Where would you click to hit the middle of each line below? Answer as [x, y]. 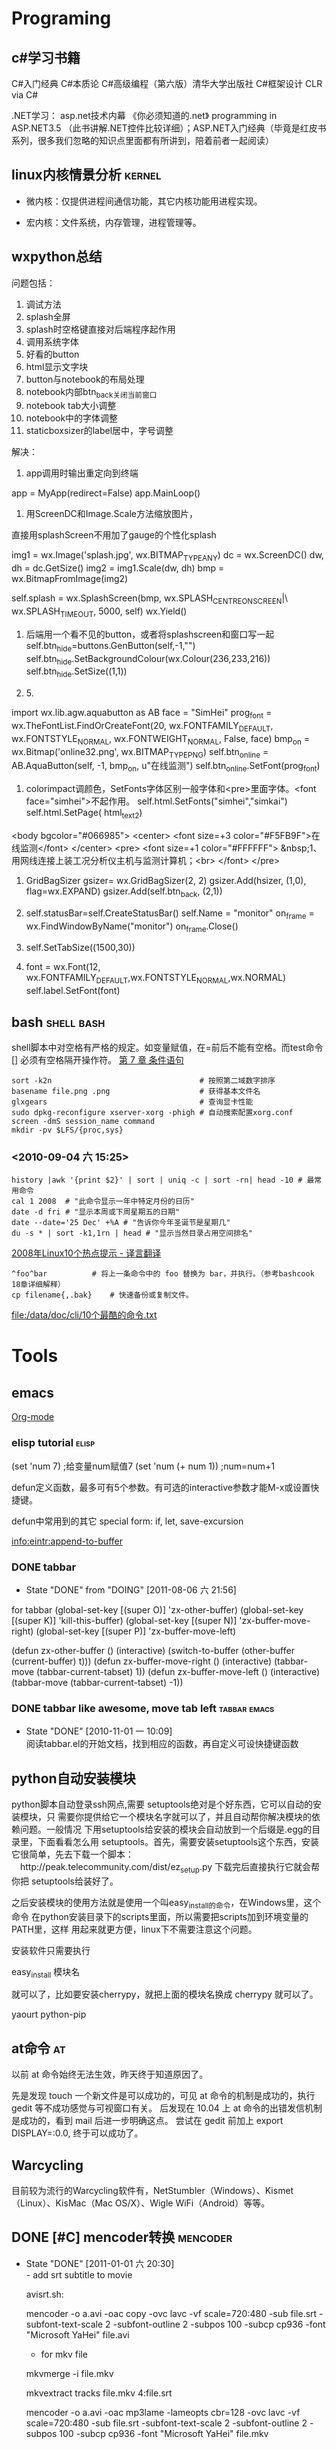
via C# [25, 95]
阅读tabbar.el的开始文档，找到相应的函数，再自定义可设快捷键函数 [162, 1744]
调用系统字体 [52, 341]
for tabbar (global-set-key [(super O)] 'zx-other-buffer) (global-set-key [157, 1609]
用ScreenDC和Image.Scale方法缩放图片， [111, 514]
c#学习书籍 [46, 57]
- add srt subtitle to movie [79, 2274]
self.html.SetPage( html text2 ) [84, 814]
